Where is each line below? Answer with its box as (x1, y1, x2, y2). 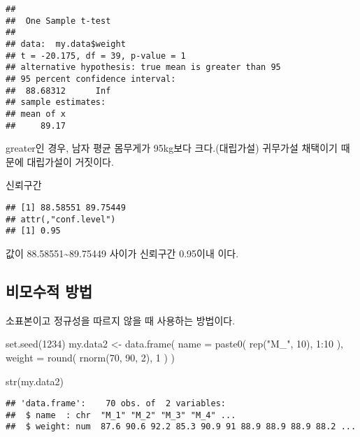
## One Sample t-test (6, 15, 111, 26)
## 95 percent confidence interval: (6, 73, 176, 84)
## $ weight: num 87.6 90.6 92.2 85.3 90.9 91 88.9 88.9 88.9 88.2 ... (6, 422, 357, 432)
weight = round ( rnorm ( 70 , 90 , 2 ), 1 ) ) (6, 350, 175, 364)
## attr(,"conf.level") (6, 214, 116, 224)
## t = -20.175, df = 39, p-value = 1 (6, 50, 186, 61)
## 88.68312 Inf (6, 85, 111, 96)
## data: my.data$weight (6, 38, 126, 49)
